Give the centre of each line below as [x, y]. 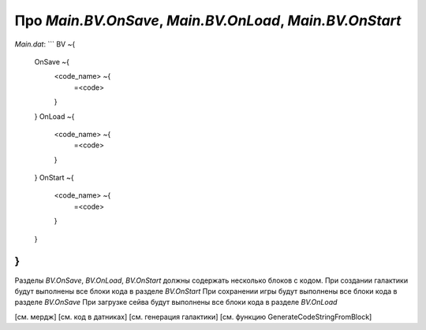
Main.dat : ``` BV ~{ [45, 44]
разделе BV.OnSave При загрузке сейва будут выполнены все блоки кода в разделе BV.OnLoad [176, 302]
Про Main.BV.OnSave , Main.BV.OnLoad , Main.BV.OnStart [208, 20]
